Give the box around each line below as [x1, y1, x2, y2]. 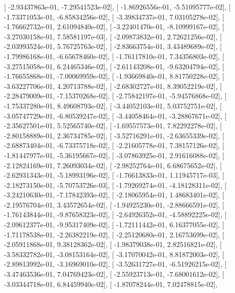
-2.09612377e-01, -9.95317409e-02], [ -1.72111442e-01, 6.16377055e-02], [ [4, 219, 224, 230]
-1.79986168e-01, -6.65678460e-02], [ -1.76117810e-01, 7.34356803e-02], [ [4, 51, 224, 61]
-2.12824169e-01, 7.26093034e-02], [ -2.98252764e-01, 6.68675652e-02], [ [4, 160, 222, 170]
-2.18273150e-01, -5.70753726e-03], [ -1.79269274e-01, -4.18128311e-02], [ [4, 179, 227, 190]
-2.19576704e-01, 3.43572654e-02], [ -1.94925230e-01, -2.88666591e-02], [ [4, 199, 224, 210]
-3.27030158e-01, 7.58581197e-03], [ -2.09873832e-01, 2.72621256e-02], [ [4, 31, 222, 41]
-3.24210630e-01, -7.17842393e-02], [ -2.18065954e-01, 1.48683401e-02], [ [4, 189, 224, 200]
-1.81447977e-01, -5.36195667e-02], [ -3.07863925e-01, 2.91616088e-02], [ [4, 150, 224, 160]
